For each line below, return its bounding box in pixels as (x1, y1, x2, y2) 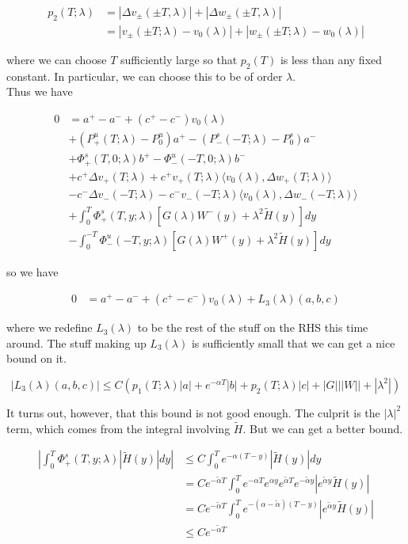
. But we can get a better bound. (242, 420, 403, 436)
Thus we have (6, 83, 73, 100)
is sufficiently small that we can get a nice (191, 334, 395, 351)
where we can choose (6, 51, 107, 67)
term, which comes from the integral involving (6, 420, 231, 436)
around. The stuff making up (6, 334, 147, 351)
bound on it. (6, 350, 67, 367)
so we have (6, 263, 59, 280)
